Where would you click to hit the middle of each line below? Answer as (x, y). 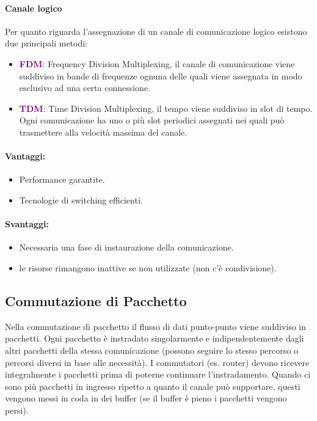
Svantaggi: (27, 224)
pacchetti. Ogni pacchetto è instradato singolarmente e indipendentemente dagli (155, 338)
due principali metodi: (46, 43)
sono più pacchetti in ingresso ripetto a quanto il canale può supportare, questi (153, 386)
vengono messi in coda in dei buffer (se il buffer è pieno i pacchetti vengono (146, 398)
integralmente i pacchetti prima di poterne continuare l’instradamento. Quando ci (158, 374)
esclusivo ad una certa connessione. (85, 88)
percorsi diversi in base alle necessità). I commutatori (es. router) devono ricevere (157, 362)
